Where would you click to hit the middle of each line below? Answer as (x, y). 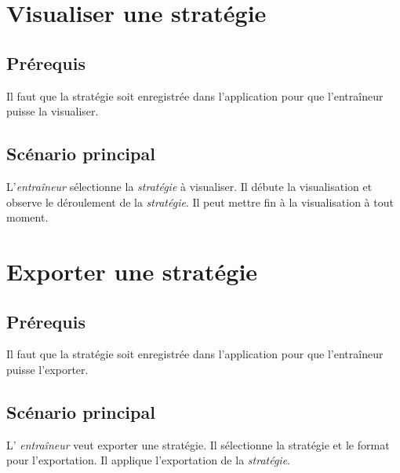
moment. (27, 217)
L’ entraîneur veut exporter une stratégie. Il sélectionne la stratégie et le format (198, 444)
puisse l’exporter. (47, 369)
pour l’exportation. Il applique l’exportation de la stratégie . (148, 460)
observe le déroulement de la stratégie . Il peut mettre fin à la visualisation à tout (200, 202)
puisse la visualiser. (53, 111)
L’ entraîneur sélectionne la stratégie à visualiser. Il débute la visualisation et (189, 186)
